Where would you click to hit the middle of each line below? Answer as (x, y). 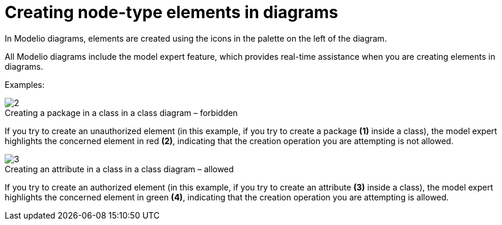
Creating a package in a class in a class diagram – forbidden (121, 112)
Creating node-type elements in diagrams (172, 12)
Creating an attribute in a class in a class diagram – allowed (119, 169)
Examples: (25, 84)
